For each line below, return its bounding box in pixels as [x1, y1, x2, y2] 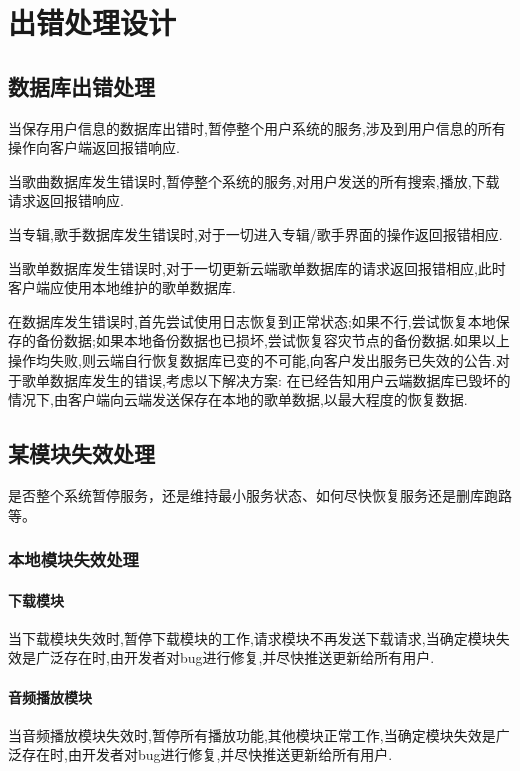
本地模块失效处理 [8, 547, 139, 572]
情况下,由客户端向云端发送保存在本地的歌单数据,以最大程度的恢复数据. [8, 389, 468, 410]
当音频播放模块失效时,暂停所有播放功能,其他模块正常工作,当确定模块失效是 [8, 724, 496, 745]
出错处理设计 [8, 2, 177, 43]
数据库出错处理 [8, 70, 155, 101]
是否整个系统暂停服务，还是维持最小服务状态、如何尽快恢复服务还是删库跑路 [8, 484, 512, 505]
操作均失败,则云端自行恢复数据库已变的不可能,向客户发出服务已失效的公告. [8, 349, 496, 370]
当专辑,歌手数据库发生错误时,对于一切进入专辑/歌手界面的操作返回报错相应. [8, 223, 503, 244]
